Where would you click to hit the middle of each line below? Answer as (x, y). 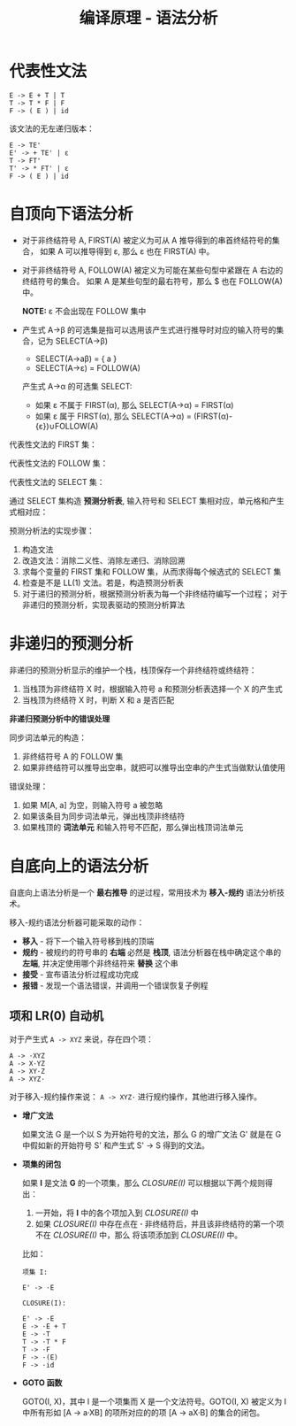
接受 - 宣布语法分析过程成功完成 (80, 974)
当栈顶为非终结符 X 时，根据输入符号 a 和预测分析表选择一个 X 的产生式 (152, 689)
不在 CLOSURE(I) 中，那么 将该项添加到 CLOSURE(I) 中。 (139, 1235)
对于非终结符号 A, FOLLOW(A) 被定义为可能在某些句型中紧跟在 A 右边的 (152, 270)
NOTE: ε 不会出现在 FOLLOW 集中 (84, 311)
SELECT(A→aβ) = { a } (76, 358)
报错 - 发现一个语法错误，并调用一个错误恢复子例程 (115, 985)
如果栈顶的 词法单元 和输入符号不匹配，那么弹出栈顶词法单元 (133, 827)
